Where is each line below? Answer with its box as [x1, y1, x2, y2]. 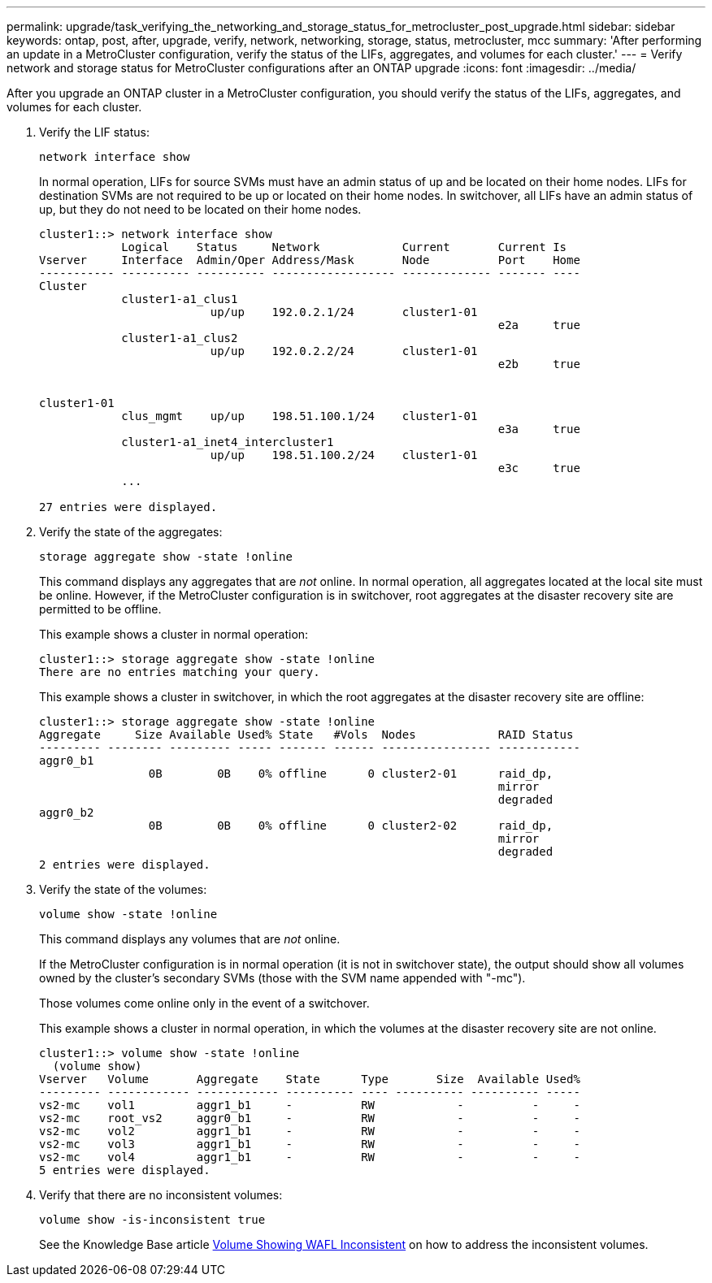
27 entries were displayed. [39, 501, 218, 514]
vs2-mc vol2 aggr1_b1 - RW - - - [39, 1125, 580, 1138]
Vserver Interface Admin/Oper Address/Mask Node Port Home [39, 254, 580, 267]
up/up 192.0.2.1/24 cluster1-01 [210, 306, 478, 319]
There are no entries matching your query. [39, 665, 320, 678]
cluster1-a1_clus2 [121, 332, 238, 345]
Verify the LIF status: [39, 125, 150, 139]
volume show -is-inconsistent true [39, 1213, 266, 1226]
